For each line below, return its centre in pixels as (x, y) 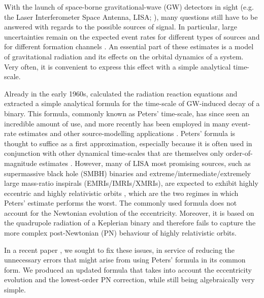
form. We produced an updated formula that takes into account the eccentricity (128, 269)
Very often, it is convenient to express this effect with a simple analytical (118, 66)
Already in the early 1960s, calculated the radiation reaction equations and (121, 93)
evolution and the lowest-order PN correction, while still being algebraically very (129, 279)
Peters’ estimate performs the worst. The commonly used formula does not (121, 203)
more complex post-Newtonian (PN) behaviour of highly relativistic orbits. (120, 233)
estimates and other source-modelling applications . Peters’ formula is (127, 133)
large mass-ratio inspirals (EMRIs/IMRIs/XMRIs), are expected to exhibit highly (131, 183)
